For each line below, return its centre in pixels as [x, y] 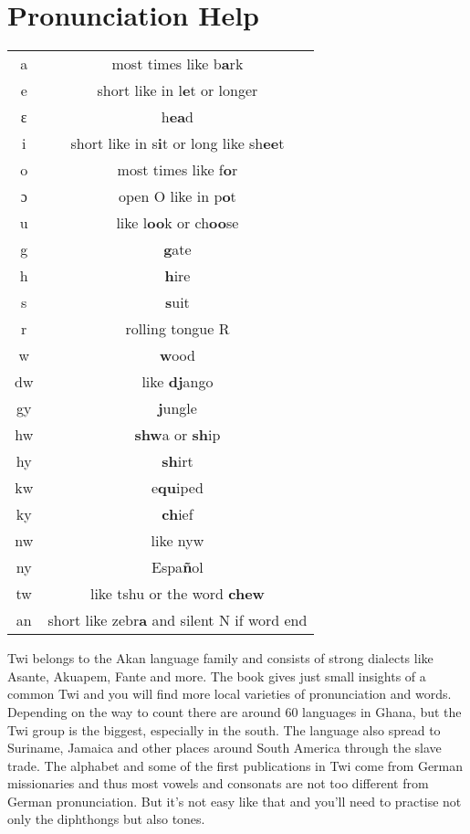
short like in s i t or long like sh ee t [178, 143]
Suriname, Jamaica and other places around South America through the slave [225, 748]
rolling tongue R [178, 329]
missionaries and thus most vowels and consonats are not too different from [218, 783]
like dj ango [178, 382]
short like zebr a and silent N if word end [178, 620]
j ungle [177, 408]
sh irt [178, 461]
